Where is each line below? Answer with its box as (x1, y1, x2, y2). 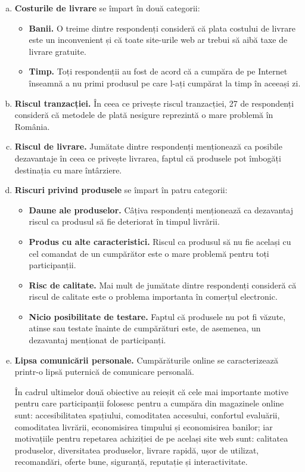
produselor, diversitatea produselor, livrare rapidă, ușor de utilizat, (14, 443, 259, 456)
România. (14, 120, 50, 132)
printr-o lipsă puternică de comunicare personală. (14, 365, 194, 378)
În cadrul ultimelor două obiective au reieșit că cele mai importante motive (14, 385, 289, 398)
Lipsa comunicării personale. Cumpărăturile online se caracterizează (14, 353, 278, 366)
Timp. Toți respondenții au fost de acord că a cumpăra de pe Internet (29, 65, 288, 77)
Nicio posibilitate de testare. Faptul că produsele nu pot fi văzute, (29, 310, 286, 322)
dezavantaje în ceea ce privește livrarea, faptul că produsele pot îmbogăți (14, 151, 281, 164)
